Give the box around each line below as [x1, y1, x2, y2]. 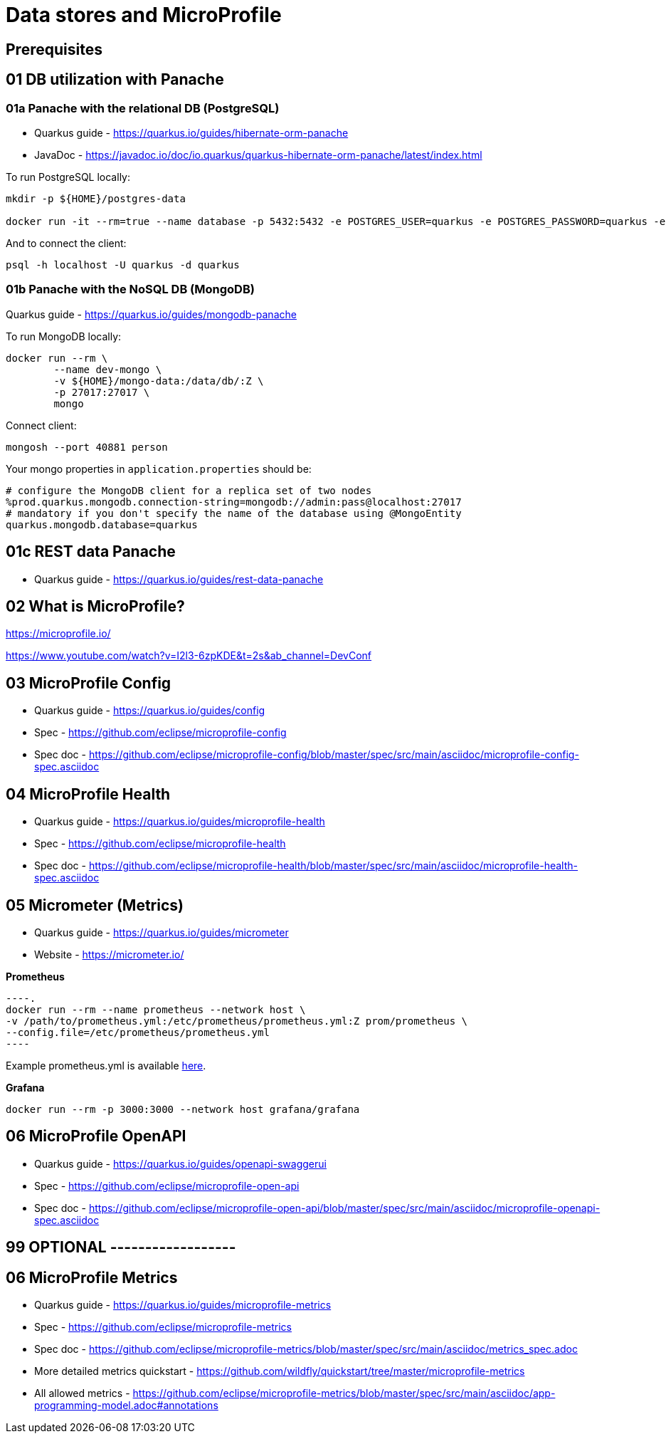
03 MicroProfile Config [6, 674, 171, 692]
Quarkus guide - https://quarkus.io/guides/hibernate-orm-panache [34, 126, 349, 139]
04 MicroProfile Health [6, 785, 171, 803]
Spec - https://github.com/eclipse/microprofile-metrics [34, 1321, 292, 1334]
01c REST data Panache [6, 543, 176, 561]
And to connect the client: [6, 236, 127, 249]
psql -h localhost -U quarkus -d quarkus [6, 258, 240, 271]
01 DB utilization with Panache [6, 70, 224, 89]
